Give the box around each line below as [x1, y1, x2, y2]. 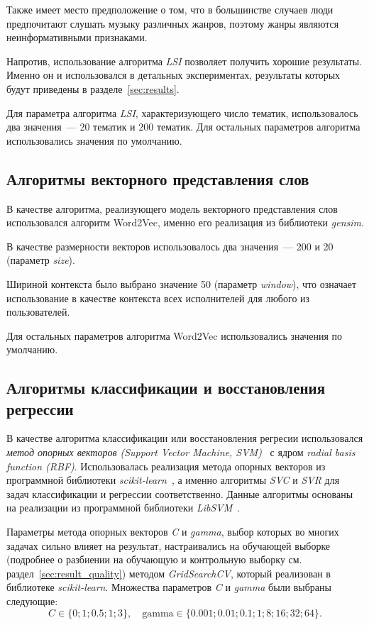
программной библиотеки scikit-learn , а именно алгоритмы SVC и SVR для [6, 472, 340, 487]
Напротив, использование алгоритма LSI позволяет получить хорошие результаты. [6, 53, 363, 68]
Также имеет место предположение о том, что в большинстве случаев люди [6, 2, 334, 16]
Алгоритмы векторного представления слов [6, 167, 309, 189]
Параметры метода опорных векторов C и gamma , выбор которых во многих [6, 524, 339, 539]
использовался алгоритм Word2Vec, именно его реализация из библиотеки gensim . [6, 215, 364, 230]
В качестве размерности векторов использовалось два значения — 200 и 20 [6, 238, 334, 253]
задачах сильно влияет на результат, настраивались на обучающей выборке [6, 538, 331, 553]
